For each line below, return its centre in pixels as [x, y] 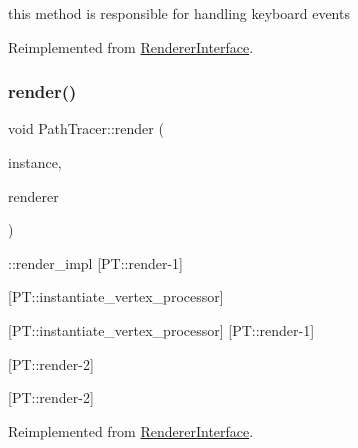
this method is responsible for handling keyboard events [179, 13]
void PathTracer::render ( [86, 128]
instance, [35, 162]
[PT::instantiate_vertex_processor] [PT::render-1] [161, 329]
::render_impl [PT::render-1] [95, 262]
